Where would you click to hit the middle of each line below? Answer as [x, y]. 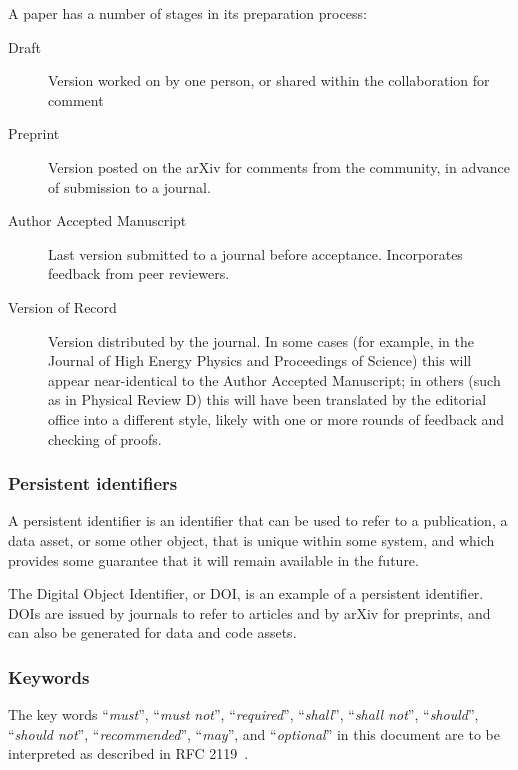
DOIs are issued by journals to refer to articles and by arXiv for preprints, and [249, 612]
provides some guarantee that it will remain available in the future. [213, 559]
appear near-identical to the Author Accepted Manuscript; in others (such [274, 379]
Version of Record [62, 306]
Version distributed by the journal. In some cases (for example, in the [261, 340]
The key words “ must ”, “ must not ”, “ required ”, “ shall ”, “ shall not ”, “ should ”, [243, 714]
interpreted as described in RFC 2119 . [128, 753]
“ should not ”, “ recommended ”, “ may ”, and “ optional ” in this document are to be [254, 733]
